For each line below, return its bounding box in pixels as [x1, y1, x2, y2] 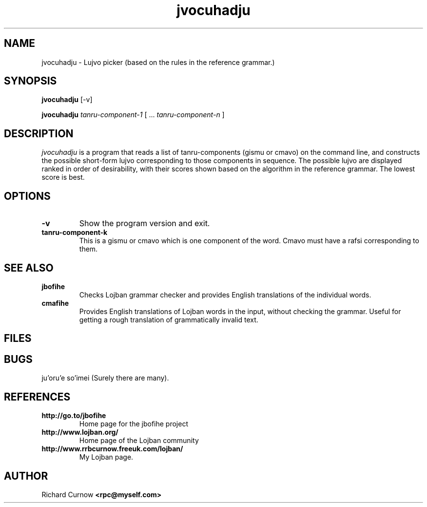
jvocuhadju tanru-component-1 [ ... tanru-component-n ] [41, 110, 225, 119]
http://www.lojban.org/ [41, 428, 118, 437]
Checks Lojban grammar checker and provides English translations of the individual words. [79, 290, 371, 299]
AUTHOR [4, 469, 48, 482]
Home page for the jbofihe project [79, 420, 188, 428]
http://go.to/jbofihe [41, 411, 106, 420]
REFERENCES [4, 390, 71, 403]
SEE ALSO [4, 261, 54, 274]
